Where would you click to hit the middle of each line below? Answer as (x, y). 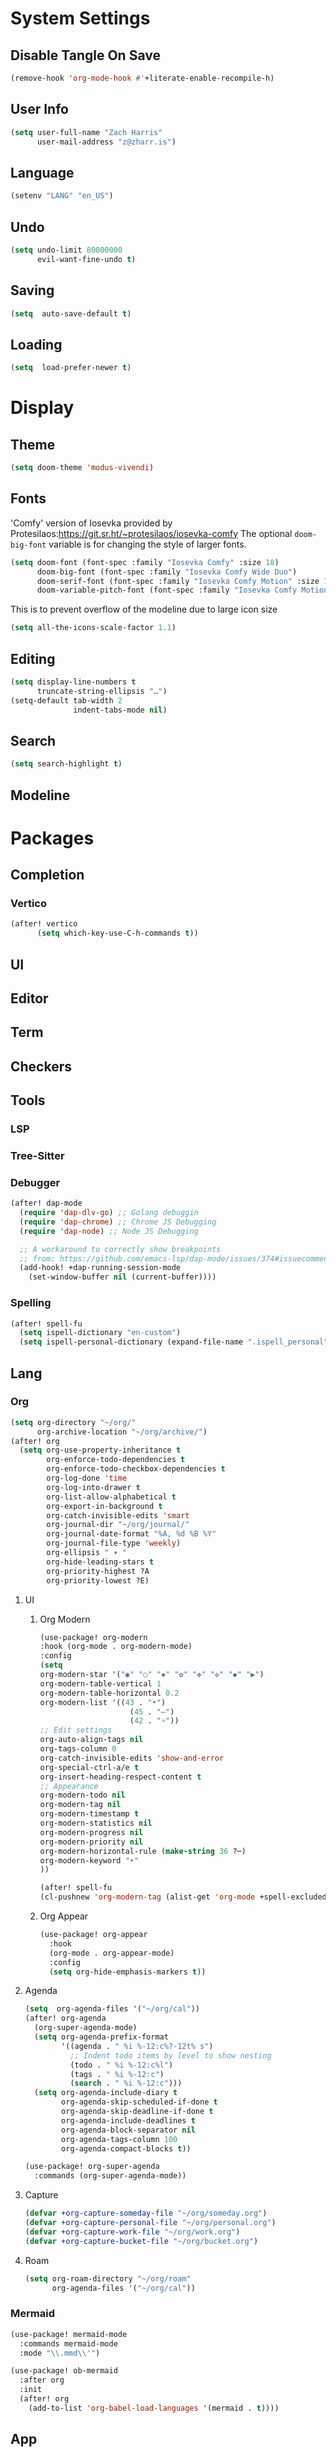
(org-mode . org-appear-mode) (111, 1953)
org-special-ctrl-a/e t (89, 1767)
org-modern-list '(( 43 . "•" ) (103, 1702)
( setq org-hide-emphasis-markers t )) (127, 1972)
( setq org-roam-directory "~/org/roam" (108, 2278)
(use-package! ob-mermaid (64, 2371)
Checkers (41, 1066)
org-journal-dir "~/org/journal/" (118, 1525)
